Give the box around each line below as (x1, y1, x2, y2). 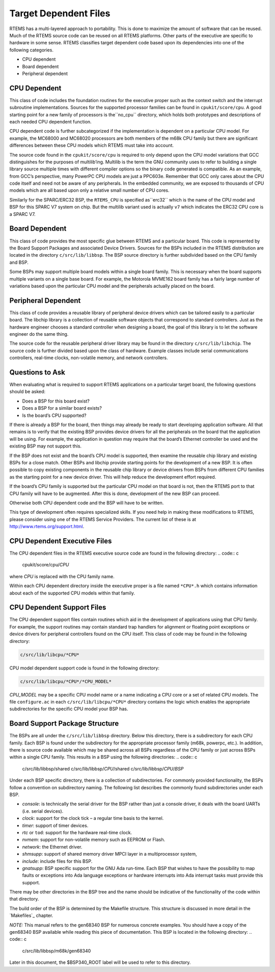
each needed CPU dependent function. (9, 118, 92, 124)
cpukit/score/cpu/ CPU (22, 562, 69, 568)
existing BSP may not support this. (9, 443, 81, 449)
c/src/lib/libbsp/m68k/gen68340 (22, 948, 91, 954)
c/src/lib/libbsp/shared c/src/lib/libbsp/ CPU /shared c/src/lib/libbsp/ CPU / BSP (22, 765, 184, 771)
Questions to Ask (9, 368, 66, 377)
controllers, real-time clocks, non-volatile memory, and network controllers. (9, 355, 168, 361)
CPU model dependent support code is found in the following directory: (9, 665, 160, 671)
